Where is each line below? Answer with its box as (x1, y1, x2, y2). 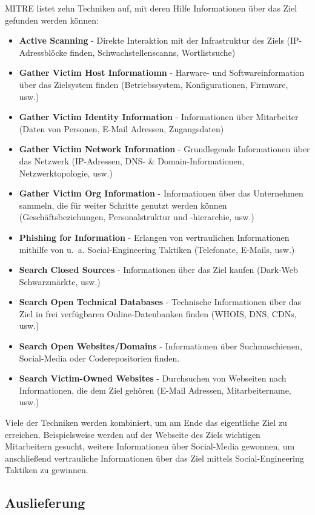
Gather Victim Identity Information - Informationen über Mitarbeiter (19, 110, 299, 123)
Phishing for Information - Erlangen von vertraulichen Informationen (19, 231, 290, 243)
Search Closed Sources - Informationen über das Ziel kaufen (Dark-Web (19, 263, 298, 276)
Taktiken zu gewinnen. (5, 463, 88, 476)
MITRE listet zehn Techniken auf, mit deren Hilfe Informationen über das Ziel (5, 2, 297, 14)
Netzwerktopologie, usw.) (19, 166, 113, 179)
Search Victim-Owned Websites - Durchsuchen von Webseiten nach (19, 372, 287, 385)
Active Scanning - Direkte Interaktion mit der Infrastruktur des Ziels (19, 34, 284, 47)
